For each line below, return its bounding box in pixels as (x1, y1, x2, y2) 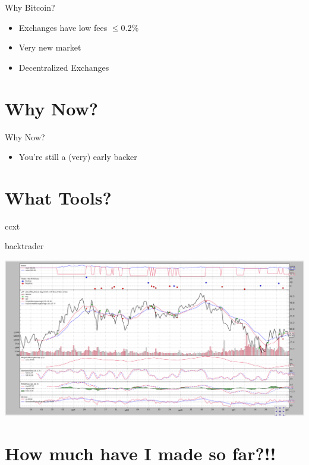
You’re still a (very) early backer (18, 150, 137, 163)
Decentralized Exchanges (18, 61, 109, 73)
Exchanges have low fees (18, 21, 108, 33)
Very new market (18, 41, 81, 54)
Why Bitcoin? (5, 1, 55, 13)
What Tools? (5, 185, 112, 209)
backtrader (5, 240, 44, 252)
